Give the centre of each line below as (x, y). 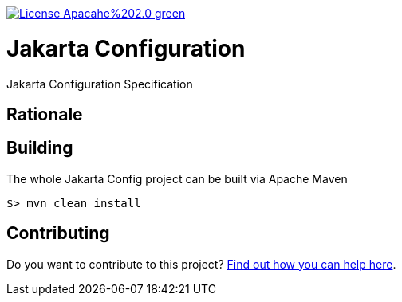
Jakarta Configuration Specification (100, 84)
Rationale (45, 114)
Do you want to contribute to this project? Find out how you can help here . (201, 264)
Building (40, 148)
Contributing (58, 233)
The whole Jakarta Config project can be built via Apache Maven (177, 178)
